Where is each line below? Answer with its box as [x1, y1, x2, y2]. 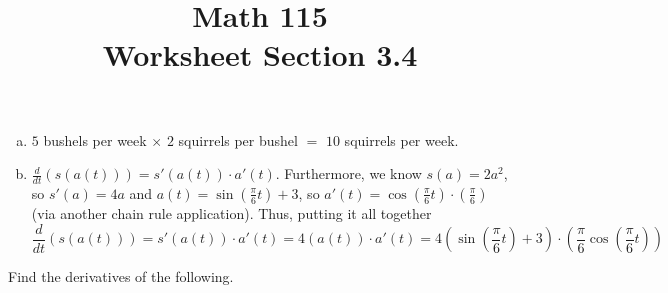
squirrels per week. [344, 129, 459, 150]
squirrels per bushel [178, 129, 298, 150]
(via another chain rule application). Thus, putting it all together [31, 202, 432, 223]
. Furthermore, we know [275, 163, 422, 184]
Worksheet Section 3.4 [102, 34, 418, 75]
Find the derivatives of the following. [8, 266, 234, 287]
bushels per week [43, 129, 147, 150]
